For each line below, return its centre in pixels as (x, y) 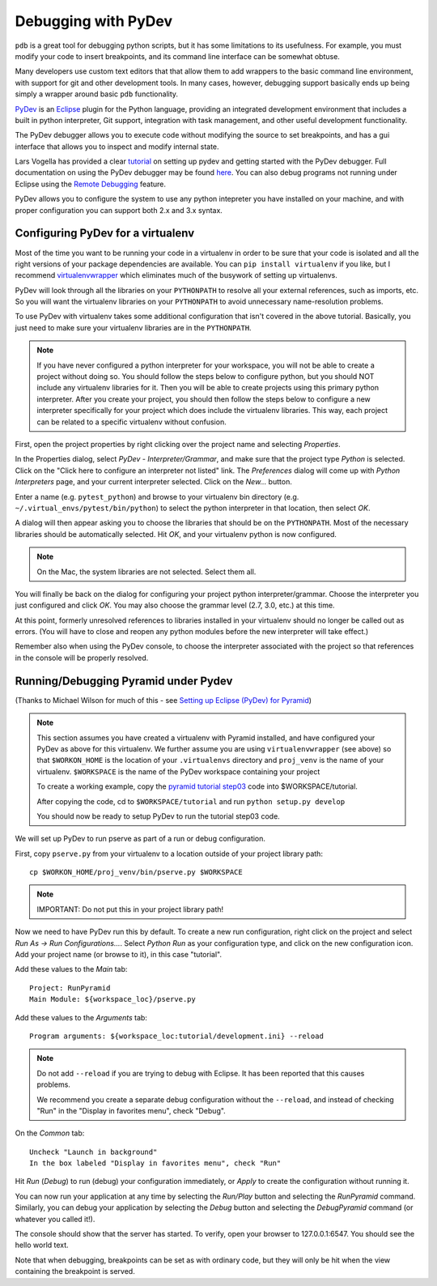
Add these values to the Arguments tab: (81, 1017)
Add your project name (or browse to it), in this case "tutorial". (119, 955)
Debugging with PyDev (94, 21)
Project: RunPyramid (70, 988)
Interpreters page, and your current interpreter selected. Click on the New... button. (154, 482)
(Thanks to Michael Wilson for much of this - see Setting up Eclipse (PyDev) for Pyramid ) (163, 700)
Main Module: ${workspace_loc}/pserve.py (112, 999)
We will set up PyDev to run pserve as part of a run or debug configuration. (140, 839)
